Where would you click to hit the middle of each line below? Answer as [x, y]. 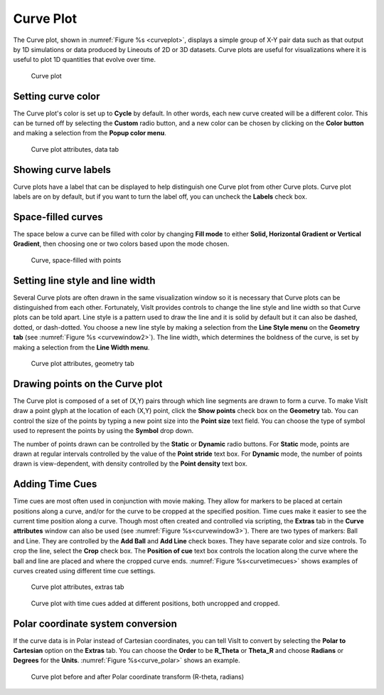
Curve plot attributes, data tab [75, 149]
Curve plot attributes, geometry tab [82, 364]
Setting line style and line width [84, 280]
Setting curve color [57, 96]
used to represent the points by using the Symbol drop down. [103, 431]
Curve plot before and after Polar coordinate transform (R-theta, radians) [138, 676]
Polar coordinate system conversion [95, 623]
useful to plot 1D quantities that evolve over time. [85, 60]
